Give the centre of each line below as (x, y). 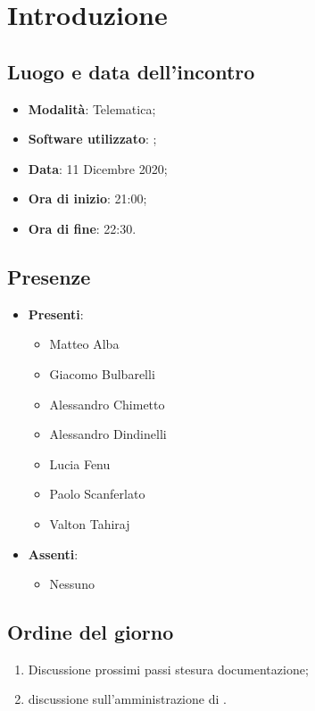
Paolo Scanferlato (97, 494)
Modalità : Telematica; (92, 108)
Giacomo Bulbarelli (102, 373)
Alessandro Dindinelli (108, 434)
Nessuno (72, 584)
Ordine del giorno (91, 632)
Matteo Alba (84, 344)
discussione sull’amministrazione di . (127, 699)
